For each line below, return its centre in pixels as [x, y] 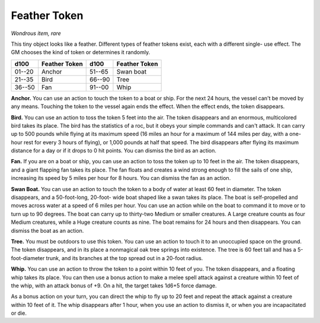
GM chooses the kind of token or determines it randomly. [81, 52]
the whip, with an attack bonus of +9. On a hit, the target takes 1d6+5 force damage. [114, 286]
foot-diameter [28, 258]
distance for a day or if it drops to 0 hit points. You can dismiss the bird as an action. [113, 151]
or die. [19, 313]
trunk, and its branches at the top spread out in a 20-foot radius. [124, 258]
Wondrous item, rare [36, 33]
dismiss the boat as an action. [47, 230]
